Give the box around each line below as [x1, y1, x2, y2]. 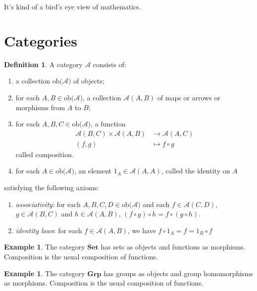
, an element [74, 166, 112, 176]
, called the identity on [161, 166, 230, 176]
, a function [91, 119, 126, 129]
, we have [128, 225, 156, 235]
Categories [4, 30, 78, 50]
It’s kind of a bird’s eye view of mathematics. [4, 1, 141, 11]
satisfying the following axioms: [4, 182, 99, 192]
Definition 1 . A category [4, 59, 83, 69]
